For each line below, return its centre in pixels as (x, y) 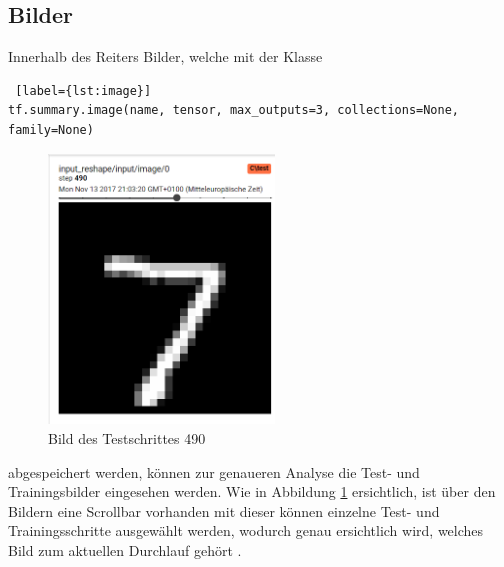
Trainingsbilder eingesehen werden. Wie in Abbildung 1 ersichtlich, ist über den (252, 491)
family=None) (51, 129)
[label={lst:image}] (83, 90)
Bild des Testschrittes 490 (127, 438)
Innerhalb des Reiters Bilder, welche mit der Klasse (165, 56)
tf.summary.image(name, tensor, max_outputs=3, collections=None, (234, 110)
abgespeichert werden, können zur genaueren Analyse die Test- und (214, 471)
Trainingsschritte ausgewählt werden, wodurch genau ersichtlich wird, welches (246, 530)
